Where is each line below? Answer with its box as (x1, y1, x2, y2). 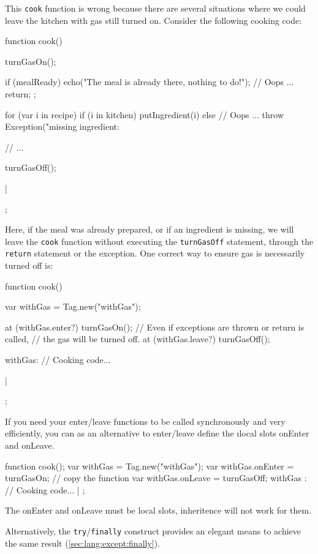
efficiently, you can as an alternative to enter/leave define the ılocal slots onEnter (5, 427, 309, 440)
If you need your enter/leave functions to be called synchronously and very (5, 414, 286, 427)
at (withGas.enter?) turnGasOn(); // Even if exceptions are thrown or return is (5, 320, 305, 333)
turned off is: (5, 259, 53, 272)
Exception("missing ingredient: (5, 120, 119, 133)
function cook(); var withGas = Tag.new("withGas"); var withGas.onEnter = (5, 459, 294, 472)
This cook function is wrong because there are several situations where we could (5, 2, 306, 14)
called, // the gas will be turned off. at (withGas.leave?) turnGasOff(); (5, 332, 270, 345)
